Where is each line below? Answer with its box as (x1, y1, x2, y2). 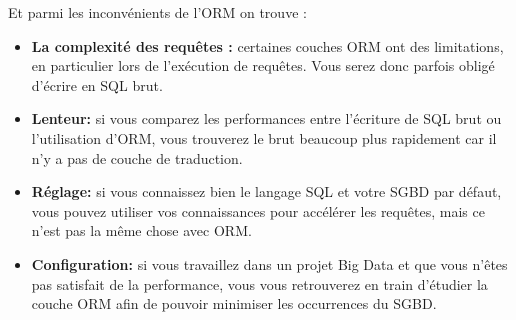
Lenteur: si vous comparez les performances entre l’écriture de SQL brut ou (31, 108, 502, 129)
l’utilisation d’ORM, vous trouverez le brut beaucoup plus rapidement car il (31, 127, 497, 148)
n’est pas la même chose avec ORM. (31, 220, 252, 241)
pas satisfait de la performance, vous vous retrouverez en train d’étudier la (31, 273, 488, 294)
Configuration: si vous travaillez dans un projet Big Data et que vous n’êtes (31, 253, 508, 274)
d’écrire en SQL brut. (31, 74, 163, 95)
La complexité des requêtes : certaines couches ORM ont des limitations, (31, 35, 504, 56)
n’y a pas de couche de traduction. (31, 147, 243, 168)
